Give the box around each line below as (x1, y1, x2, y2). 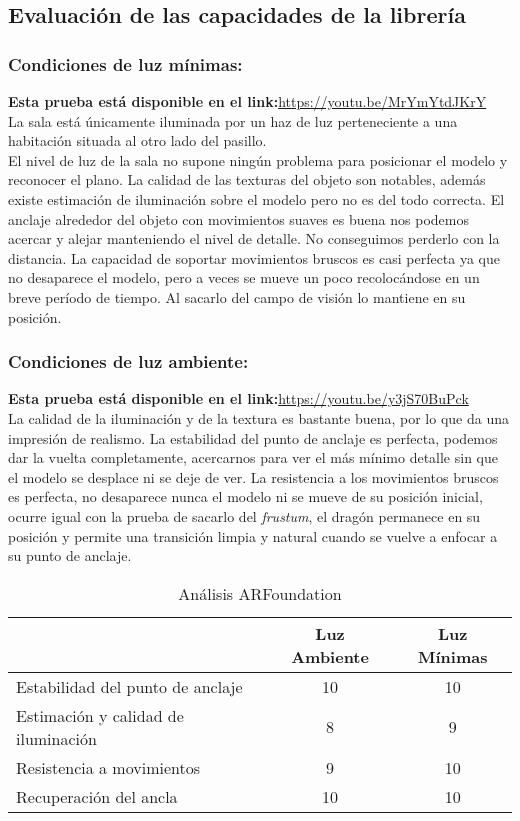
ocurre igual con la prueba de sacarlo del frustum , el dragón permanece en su (8, 505, 481, 526)
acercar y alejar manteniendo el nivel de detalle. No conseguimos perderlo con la (8, 228, 500, 249)
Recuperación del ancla (16, 784, 178, 808)
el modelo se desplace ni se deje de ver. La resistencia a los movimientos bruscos (8, 466, 499, 487)
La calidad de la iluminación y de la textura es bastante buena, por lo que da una (8, 407, 509, 428)
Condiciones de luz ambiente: (8, 349, 249, 374)
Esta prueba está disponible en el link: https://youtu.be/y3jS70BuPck (8, 388, 469, 409)
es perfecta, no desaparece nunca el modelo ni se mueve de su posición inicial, (8, 486, 483, 507)
